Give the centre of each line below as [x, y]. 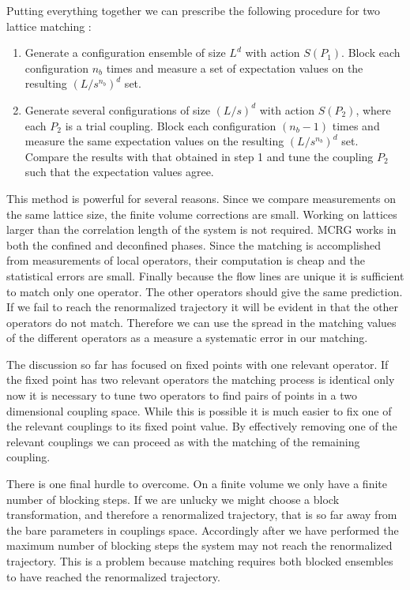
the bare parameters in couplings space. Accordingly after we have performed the [203, 530]
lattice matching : [49, 26]
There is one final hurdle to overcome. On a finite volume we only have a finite [197, 484]
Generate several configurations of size [117, 109]
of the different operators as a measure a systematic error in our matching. [187, 338]
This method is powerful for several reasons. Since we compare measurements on [201, 198]
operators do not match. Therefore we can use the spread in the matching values [201, 322]
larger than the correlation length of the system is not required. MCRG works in [201, 229]
